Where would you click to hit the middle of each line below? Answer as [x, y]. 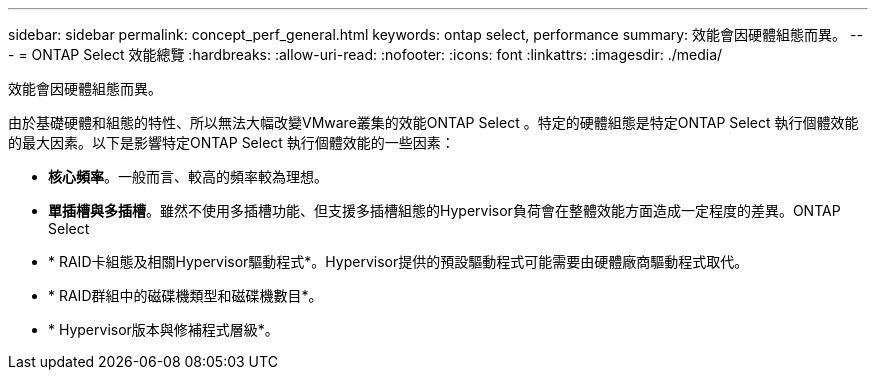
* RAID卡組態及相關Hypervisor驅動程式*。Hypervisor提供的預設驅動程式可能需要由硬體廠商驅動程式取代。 [398, 261]
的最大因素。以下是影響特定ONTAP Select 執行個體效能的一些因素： [231, 142]
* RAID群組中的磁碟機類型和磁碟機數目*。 [185, 295]
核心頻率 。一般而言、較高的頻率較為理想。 [188, 176]
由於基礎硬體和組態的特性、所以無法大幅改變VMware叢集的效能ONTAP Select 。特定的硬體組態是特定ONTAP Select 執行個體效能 [433, 122]
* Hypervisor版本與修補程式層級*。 [163, 329]
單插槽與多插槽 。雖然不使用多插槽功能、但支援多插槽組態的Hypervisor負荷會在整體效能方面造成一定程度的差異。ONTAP [444, 210]
